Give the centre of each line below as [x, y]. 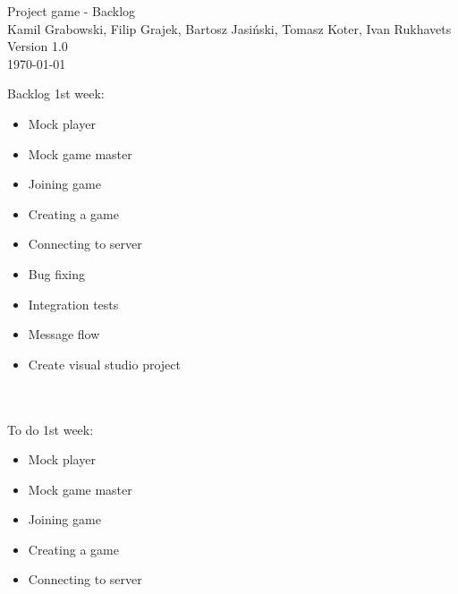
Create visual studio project [104, 364]
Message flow [64, 334]
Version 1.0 [38, 46]
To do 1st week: [51, 429]
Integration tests [73, 304]
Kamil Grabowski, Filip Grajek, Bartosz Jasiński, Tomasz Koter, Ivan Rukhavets [229, 28]
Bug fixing [57, 273]
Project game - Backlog [72, 11]
